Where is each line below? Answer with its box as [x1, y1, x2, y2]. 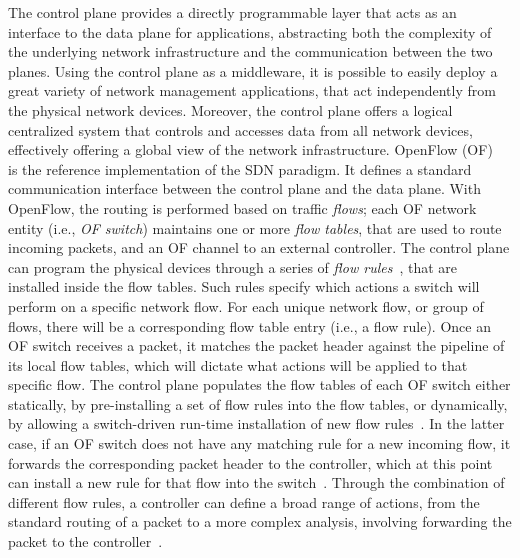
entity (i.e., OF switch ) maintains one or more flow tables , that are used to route [8, 217, 502, 238]
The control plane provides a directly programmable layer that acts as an [8, 2, 457, 22]
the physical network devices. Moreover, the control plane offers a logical [8, 99, 453, 120]
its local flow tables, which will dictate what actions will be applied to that [8, 354, 468, 375]
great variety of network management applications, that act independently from [8, 80, 496, 101]
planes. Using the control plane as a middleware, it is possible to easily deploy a [8, 60, 498, 81]
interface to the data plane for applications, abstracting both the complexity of [8, 21, 492, 42]
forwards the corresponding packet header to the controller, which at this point [8, 452, 493, 473]
